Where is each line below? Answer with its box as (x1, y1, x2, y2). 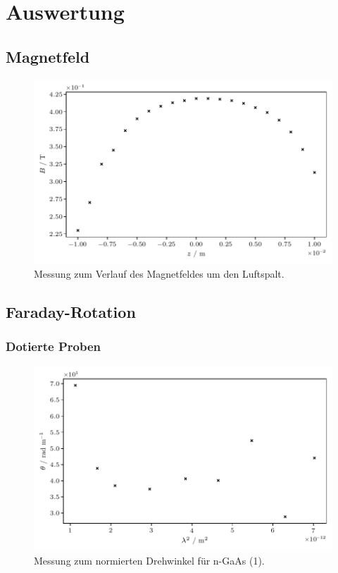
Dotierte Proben (6, 338, 101, 355)
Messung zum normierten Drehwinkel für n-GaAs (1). (34, 553, 265, 567)
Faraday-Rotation (6, 300, 136, 322)
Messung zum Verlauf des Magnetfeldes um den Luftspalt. (34, 266, 284, 281)
